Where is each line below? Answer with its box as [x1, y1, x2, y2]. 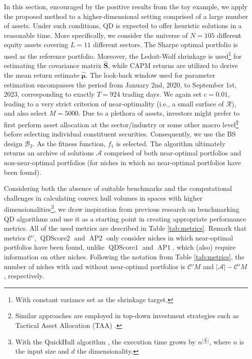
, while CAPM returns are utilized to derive [108, 60, 238, 70]
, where [209, 336, 231, 346]
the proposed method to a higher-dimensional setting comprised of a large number [4, 11, 248, 21]
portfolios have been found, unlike [4, 242, 105, 252]
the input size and [15, 346, 69, 356]
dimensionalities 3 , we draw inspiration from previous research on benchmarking [4, 203, 239, 214]
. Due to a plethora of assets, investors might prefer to [78, 108, 240, 118]
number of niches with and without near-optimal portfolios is [4, 261, 186, 271]
